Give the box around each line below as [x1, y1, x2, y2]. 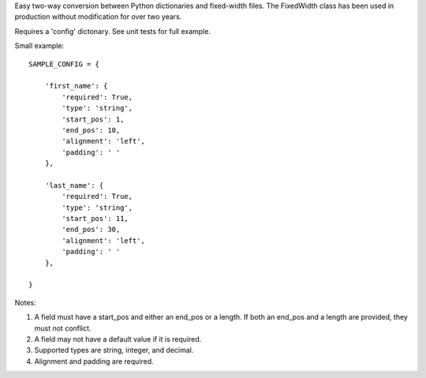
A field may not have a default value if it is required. [34, 334, 202, 343]
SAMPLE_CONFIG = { [28, 59, 100, 69]
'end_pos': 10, [62, 125, 121, 134]
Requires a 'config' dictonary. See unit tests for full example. [14, 26, 211, 36]
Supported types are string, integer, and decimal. [34, 346, 194, 355]
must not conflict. [34, 324, 92, 333]
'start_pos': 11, [62, 214, 129, 223]
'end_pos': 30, [62, 225, 121, 234]
